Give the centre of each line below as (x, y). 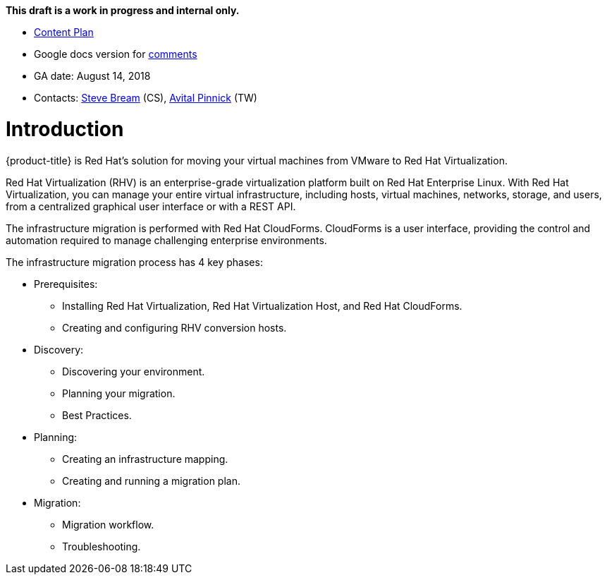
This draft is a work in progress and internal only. (123, 10)
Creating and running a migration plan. (151, 481)
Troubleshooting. (102, 546)
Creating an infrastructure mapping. (145, 459)
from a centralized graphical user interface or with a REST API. (151, 206)
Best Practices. (97, 415)
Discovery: (59, 349)
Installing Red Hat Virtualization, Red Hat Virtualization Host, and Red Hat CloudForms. (262, 306)
